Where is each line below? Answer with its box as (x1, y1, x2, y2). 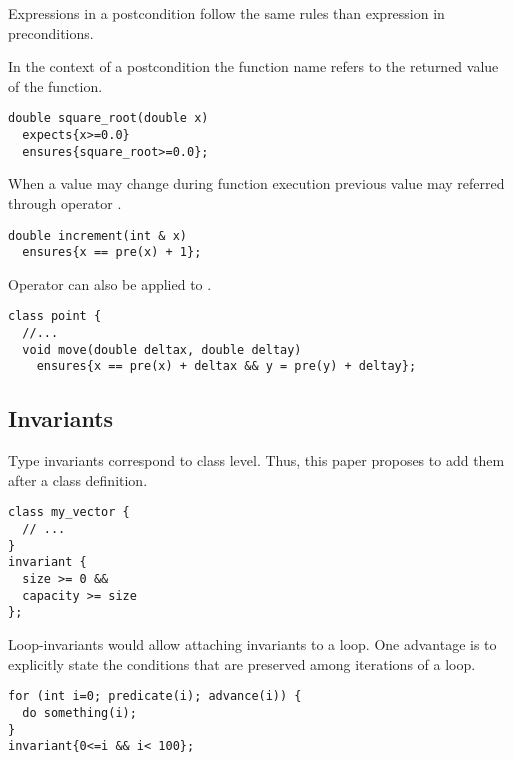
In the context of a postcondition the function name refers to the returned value (8, 56, 499, 77)
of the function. (8, 75, 103, 96)
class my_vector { (8, 505, 130, 520)
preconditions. (8, 22, 94, 43)
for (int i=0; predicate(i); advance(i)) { (8, 689, 302, 704)
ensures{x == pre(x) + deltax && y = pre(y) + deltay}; (36, 359, 417, 374)
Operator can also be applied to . (8, 273, 212, 294)
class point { (8, 309, 102, 324)
